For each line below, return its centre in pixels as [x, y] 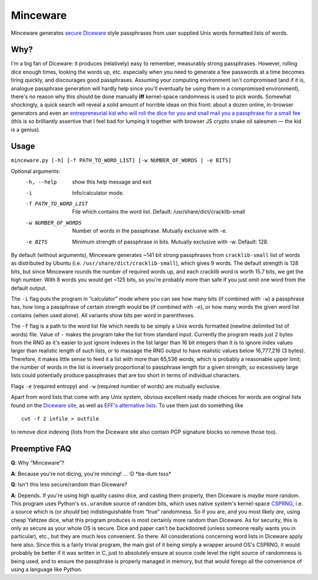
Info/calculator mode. [98, 193]
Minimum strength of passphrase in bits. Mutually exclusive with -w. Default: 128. [170, 242]
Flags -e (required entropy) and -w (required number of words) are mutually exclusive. [116, 386]
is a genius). [26, 129]
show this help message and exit [112, 182]
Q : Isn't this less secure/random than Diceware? [69, 485]
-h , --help [41, 182]
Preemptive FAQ [41, 449]
